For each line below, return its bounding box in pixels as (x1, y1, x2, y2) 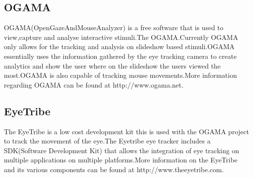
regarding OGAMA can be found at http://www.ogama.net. (4, 79, 183, 89)
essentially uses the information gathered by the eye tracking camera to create (4, 51, 237, 61)
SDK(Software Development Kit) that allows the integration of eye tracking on (4, 145, 239, 155)
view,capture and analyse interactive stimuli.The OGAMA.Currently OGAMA (4, 32, 238, 42)
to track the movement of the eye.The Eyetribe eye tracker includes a (4, 136, 211, 146)
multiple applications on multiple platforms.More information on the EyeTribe (4, 155, 238, 165)
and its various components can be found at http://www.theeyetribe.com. (4, 164, 224, 174)
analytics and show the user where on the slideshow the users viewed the (4, 60, 221, 71)
